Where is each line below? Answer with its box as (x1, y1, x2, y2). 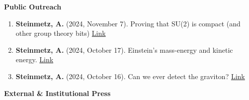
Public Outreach (4, 1, 62, 11)
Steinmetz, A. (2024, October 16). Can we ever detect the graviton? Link (15, 71, 245, 81)
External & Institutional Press (4, 88, 111, 98)
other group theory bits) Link (15, 28, 106, 38)
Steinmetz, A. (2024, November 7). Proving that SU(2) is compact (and (15, 18, 241, 28)
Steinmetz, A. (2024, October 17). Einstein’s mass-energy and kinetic (15, 44, 233, 55)
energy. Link (15, 54, 54, 65)
